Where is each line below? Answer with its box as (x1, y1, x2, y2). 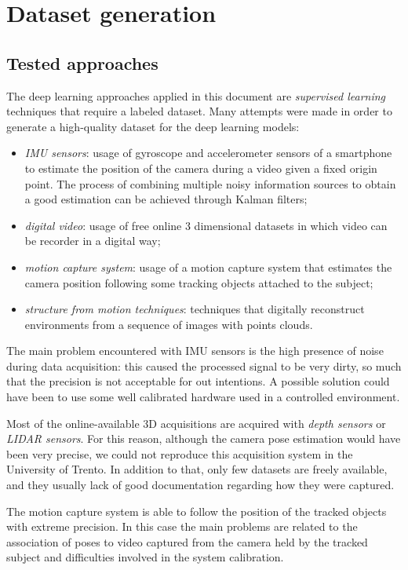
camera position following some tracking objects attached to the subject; (24, 274, 373, 290)
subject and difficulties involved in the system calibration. (6, 549, 284, 565)
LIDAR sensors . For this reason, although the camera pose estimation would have (6, 430, 401, 447)
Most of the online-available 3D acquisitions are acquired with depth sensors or (6, 415, 386, 431)
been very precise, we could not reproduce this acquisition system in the (6, 445, 353, 462)
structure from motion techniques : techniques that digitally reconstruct (24, 301, 365, 317)
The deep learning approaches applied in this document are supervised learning (6, 87, 386, 104)
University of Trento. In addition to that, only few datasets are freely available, (6, 461, 388, 477)
